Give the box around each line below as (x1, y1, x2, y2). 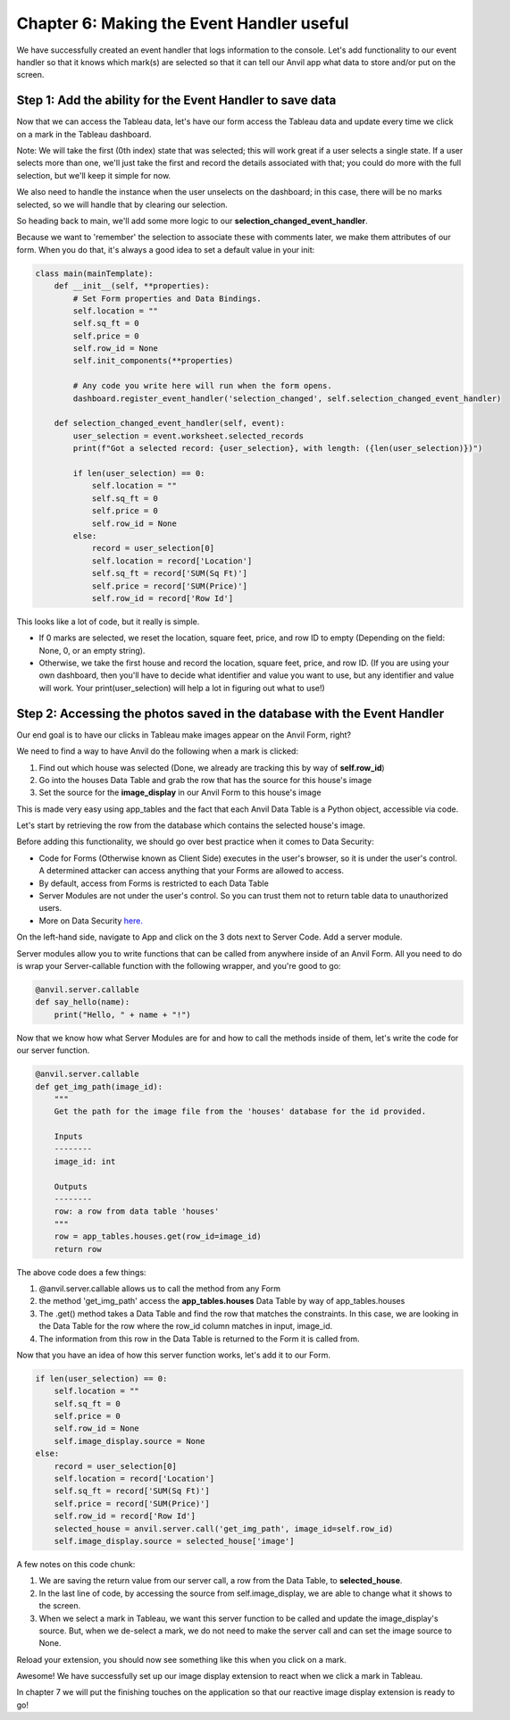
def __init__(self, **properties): (54, 281, 210, 291)
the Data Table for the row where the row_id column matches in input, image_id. (38, 1321, 333, 1332)
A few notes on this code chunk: (16, 1558, 136, 1569)
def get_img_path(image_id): (35, 1081, 163, 1091)
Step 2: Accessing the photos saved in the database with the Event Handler (16, 706, 445, 721)
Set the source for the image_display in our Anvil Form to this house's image (38, 787, 322, 798)
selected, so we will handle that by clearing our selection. (16, 199, 228, 210)
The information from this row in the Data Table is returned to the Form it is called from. (38, 1333, 361, 1344)
